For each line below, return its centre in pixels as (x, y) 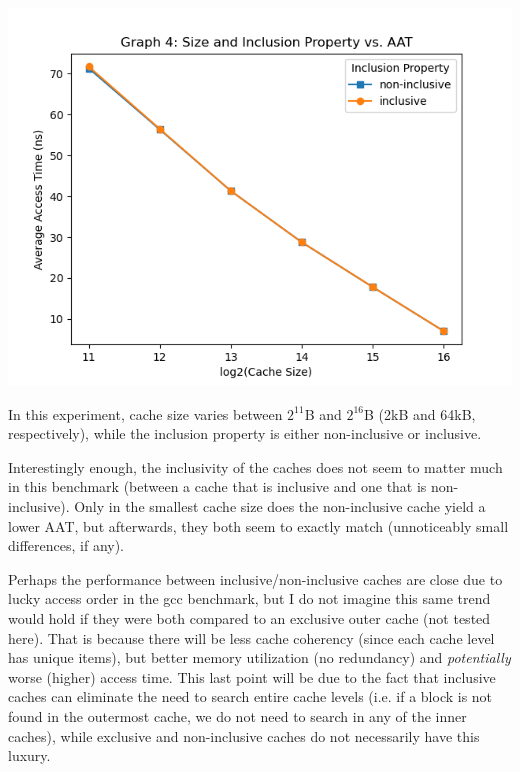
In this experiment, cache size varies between (145, 413)
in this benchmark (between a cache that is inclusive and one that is (217, 486)
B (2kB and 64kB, (420, 413)
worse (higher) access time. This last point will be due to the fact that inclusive (252, 676)
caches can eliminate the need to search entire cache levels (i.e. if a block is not (250, 696)
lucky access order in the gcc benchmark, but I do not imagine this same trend (249, 598)
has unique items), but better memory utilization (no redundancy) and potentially (259, 657)
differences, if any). (66, 545)
